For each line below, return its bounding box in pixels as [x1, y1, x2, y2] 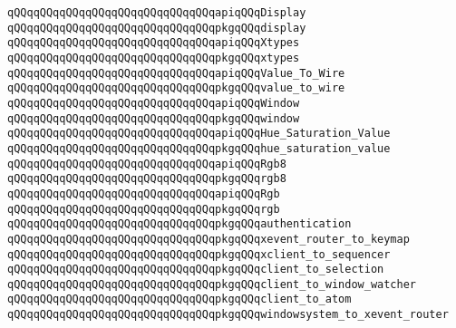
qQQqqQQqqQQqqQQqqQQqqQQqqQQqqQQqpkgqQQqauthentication [7, 217, 352, 231]
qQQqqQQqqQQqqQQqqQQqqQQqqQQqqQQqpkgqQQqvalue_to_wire [7, 82, 345, 95]
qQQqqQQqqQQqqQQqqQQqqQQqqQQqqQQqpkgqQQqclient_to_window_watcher [7, 277, 417, 291]
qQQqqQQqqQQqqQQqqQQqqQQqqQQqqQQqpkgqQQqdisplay [7, 21, 306, 34]
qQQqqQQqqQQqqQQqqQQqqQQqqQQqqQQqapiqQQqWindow [7, 96, 300, 110]
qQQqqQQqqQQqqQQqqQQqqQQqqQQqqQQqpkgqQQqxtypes [7, 51, 300, 64]
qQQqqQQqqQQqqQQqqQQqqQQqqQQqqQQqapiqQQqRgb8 [7, 157, 286, 170]
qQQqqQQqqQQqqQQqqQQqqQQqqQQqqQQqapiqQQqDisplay [7, 6, 306, 19]
